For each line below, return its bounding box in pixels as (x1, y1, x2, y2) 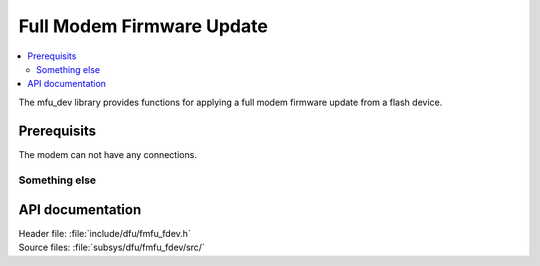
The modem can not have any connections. (18, 148, 197, 160)
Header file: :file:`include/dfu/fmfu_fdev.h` (18, 228, 192, 240)
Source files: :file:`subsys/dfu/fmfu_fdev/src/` (18, 241, 205, 254)
